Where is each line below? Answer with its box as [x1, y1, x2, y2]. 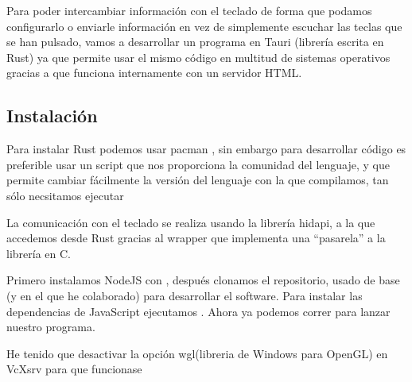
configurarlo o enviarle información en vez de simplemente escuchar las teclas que [6, 17, 402, 34]
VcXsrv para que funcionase [6, 361, 142, 377]
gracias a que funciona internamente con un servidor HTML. [6, 64, 302, 81]
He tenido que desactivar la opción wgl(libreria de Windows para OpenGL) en [6, 345, 388, 361]
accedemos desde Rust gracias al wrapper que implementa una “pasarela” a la [6, 230, 386, 246]
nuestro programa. [6, 318, 95, 335]
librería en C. [6, 245, 71, 261]
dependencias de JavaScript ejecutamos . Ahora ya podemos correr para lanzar [6, 303, 391, 319]
